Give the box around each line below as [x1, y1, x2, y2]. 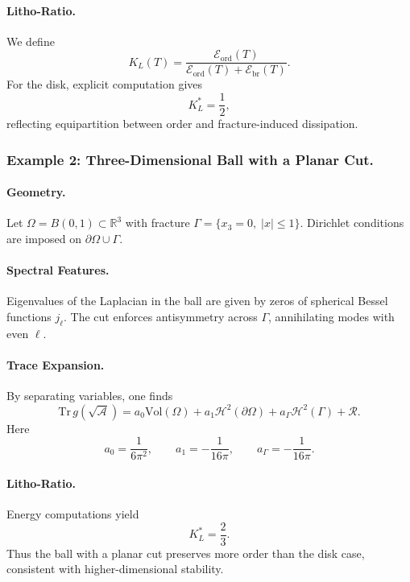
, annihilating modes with [268, 308, 395, 324]
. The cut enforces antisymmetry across [64, 308, 258, 324]
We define [6, 32, 55, 49]
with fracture [125, 214, 190, 231]
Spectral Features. [6, 262, 110, 279]
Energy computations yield [6, 506, 139, 522]
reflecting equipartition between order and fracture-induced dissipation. [6, 115, 358, 132]
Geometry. [6, 184, 66, 200]
